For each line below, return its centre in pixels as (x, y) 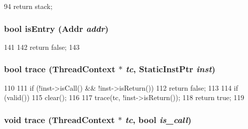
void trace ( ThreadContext (60, 119)
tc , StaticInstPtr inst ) (170, 69)
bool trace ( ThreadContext (60, 69)
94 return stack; (28, 6)
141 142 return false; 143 (42, 47)
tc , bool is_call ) (158, 119)
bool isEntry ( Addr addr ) (56, 28)
